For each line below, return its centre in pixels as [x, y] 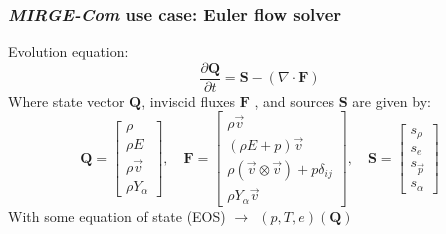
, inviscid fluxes [188, 100]
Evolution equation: [68, 51]
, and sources [294, 100]
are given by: [391, 100]
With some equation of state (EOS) [117, 215]
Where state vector [66, 100]
